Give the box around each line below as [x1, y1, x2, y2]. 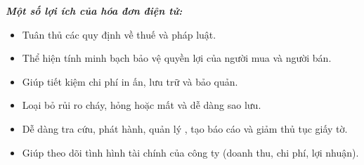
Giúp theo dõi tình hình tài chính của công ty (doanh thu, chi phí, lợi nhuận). [22, 145, 359, 159]
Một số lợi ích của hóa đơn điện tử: [6, 4, 183, 18]
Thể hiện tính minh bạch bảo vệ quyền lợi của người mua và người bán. [22, 51, 332, 65]
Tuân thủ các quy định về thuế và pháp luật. [22, 27, 216, 41]
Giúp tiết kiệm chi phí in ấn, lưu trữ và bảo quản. [22, 74, 238, 88]
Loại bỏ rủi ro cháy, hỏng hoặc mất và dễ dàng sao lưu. [22, 98, 261, 112]
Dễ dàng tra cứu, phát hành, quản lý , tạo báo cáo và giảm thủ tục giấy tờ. [22, 121, 348, 136]
